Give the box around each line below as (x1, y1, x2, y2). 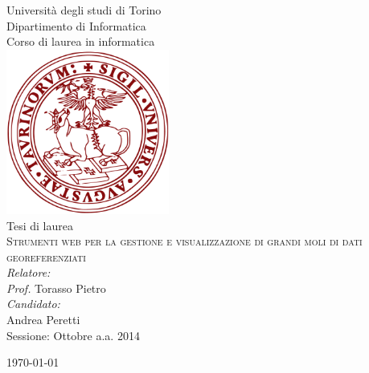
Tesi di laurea (6, 217, 73, 233)
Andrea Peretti (6, 311, 80, 328)
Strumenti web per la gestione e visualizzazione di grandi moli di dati (6, 233, 363, 249)
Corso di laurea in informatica (6, 33, 155, 50)
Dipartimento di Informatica (6, 17, 146, 34)
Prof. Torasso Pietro (6, 279, 106, 296)
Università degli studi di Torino (6, 2, 162, 18)
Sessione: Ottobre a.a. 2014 (6, 326, 140, 343)
